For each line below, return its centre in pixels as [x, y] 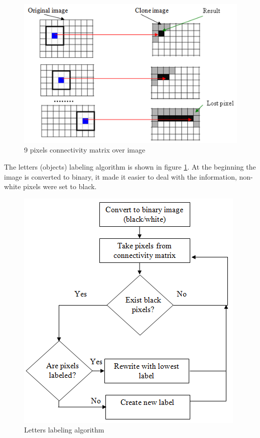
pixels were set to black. [60, 186]
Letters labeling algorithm [64, 430]
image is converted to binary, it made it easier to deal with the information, [120, 176]
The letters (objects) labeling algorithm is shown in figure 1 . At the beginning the [130, 166]
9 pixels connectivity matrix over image [85, 150]
